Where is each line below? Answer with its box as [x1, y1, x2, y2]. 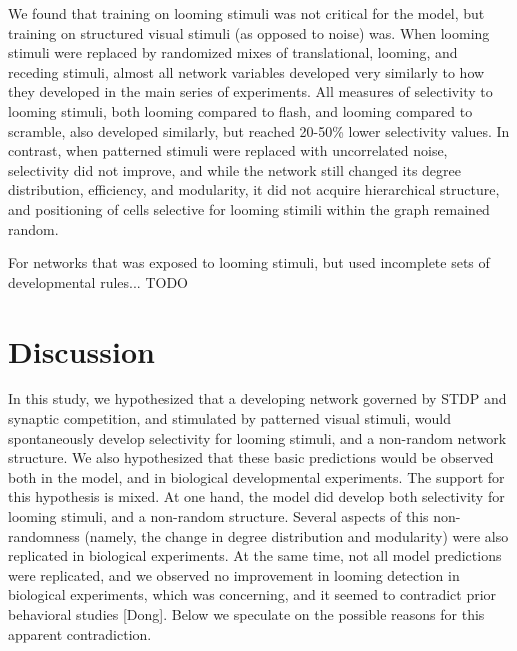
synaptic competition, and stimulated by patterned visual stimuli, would [8, 408, 451, 429]
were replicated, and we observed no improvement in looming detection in [8, 564, 460, 585]
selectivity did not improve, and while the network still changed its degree [8, 159, 461, 180]
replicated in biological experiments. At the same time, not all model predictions [8, 545, 502, 566]
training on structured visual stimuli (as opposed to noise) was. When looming [8, 22, 490, 43]
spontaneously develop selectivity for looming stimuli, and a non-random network [8, 427, 507, 448]
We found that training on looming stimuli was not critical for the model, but [8, 3, 485, 23]
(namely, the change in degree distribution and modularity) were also [84, 525, 509, 546]
